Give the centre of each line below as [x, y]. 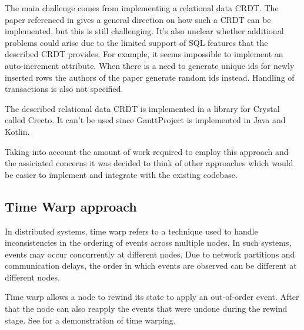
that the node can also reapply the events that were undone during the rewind [146, 308]
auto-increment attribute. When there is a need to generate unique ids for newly [150, 65]
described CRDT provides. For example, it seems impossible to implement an [144, 54]
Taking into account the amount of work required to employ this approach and [147, 151]
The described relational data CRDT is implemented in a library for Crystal [142, 108]
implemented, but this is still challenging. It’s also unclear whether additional [144, 31]
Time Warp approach [71, 206]
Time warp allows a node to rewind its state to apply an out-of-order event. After [152, 297]
